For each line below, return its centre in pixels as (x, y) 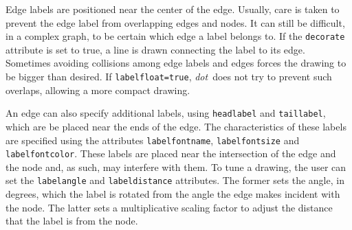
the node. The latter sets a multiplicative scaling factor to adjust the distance (169, 207)
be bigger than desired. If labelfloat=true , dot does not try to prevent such (169, 77)
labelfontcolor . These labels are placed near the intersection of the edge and (171, 153)
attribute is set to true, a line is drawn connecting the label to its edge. (155, 49)
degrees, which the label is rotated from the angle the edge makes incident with (173, 194)
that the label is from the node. (72, 221)
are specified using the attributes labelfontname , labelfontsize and (153, 140)
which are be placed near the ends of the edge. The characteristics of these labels (176, 126)
